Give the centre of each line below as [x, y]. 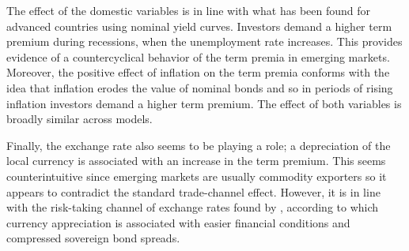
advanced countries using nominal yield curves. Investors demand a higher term [199, 26]
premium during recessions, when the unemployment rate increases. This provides [204, 41]
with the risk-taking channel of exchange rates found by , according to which [193, 207]
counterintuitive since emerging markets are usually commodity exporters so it [197, 176]
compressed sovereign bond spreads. [93, 238]
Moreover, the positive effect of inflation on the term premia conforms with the [198, 72]
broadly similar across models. [80, 119]
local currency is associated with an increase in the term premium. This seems [196, 161]
